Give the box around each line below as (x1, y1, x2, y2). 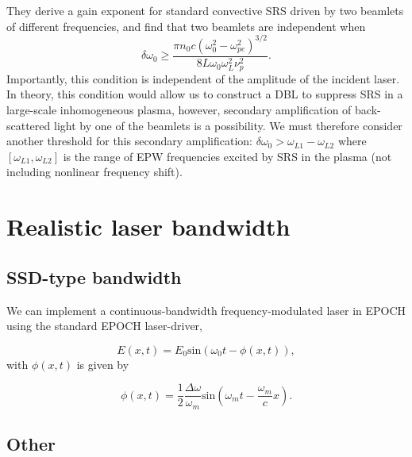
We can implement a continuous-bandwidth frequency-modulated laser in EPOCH (6, 301, 406, 318)
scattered (6, 117, 51, 133)
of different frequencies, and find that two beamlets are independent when (6, 17, 366, 34)
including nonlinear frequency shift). (6, 163, 183, 180)
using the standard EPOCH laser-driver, (6, 317, 202, 334)
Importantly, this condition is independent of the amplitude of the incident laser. (6, 70, 400, 86)
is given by (76, 355, 129, 372)
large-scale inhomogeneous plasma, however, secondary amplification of (6, 102, 352, 118)
